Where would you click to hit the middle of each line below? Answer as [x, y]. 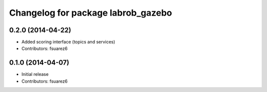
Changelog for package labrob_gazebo [91, 13]
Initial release [35, 74]
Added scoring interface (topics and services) [68, 42]
